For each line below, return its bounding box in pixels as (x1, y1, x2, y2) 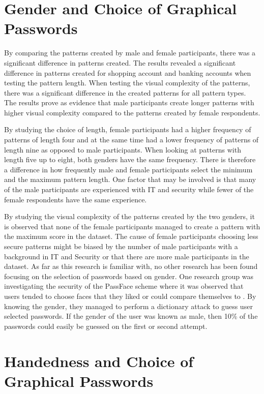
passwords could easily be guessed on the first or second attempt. (4, 320, 208, 331)
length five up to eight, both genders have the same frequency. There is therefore (4, 154, 256, 165)
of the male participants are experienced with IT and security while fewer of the (4, 184, 254, 195)
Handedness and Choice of (4, 350, 194, 371)
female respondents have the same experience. (4, 194, 147, 204)
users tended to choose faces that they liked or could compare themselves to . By (4, 290, 256, 301)
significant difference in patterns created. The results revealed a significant (4, 57, 236, 68)
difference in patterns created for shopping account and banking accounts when (4, 67, 251, 78)
